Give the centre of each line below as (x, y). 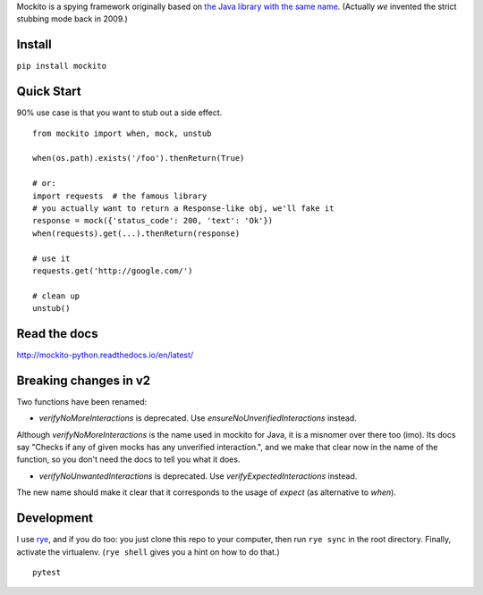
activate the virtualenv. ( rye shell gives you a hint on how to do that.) (148, 552)
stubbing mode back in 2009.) (72, 19)
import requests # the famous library (120, 196)
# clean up (56, 296)
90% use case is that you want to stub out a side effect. (119, 113)
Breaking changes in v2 (84, 380)
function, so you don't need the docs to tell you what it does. (128, 459)
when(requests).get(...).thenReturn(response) (136, 233)
